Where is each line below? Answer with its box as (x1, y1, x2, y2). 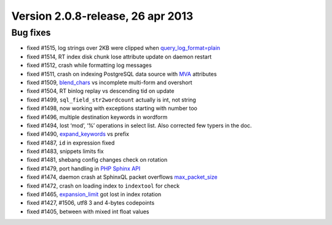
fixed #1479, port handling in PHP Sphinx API (26, 165, 141, 172)
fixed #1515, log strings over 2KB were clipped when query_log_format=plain (26, 44, 221, 52)
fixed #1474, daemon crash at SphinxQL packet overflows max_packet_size (26, 173, 218, 181)
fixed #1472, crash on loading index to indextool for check (26, 182, 180, 189)
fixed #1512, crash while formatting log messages (26, 61, 152, 69)
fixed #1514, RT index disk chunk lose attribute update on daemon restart (26, 53, 212, 60)
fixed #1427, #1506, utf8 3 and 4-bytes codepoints (26, 199, 155, 207)
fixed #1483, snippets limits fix (26, 148, 104, 155)
